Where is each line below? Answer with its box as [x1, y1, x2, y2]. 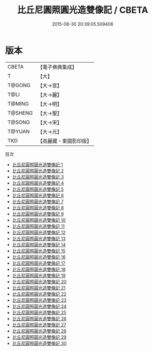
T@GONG [7, 82, 31, 89]
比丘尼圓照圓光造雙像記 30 [12, 340, 67, 346]
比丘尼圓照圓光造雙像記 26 [12, 316, 66, 321]
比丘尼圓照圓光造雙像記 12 [12, 229, 65, 235]
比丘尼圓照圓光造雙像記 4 [12, 180, 64, 186]
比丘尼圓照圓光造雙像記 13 [12, 235, 66, 242]
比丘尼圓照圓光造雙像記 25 [12, 309, 66, 316]
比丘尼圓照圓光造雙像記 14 [12, 242, 66, 247]
